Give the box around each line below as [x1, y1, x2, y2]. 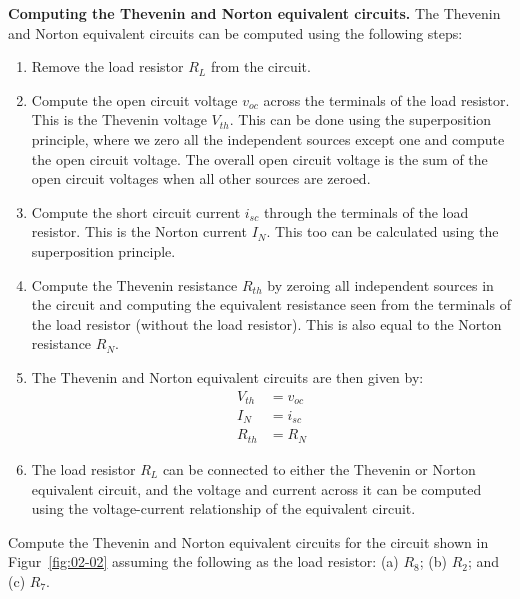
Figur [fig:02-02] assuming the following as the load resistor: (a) [8, 551, 399, 572]
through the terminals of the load [263, 201, 469, 222]
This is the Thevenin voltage [31, 109, 207, 130]
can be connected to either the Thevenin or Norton [162, 458, 476, 479]
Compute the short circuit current [31, 201, 241, 222]
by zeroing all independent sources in [267, 274, 494, 295]
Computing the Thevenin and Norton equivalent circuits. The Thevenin [8, 3, 501, 23]
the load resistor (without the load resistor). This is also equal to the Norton [31, 313, 502, 334]
